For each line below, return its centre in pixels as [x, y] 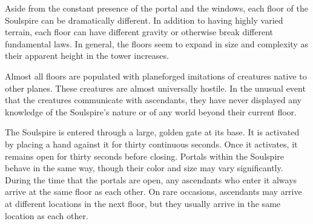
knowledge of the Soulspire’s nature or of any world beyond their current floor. [151, 111]
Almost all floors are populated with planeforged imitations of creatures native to [156, 76]
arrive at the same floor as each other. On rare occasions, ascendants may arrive [153, 192]
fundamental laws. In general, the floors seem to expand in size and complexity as [156, 43]
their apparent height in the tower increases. [87, 56]
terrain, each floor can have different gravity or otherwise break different [139, 32]
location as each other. [47, 215]
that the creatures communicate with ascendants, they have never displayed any [153, 100]
